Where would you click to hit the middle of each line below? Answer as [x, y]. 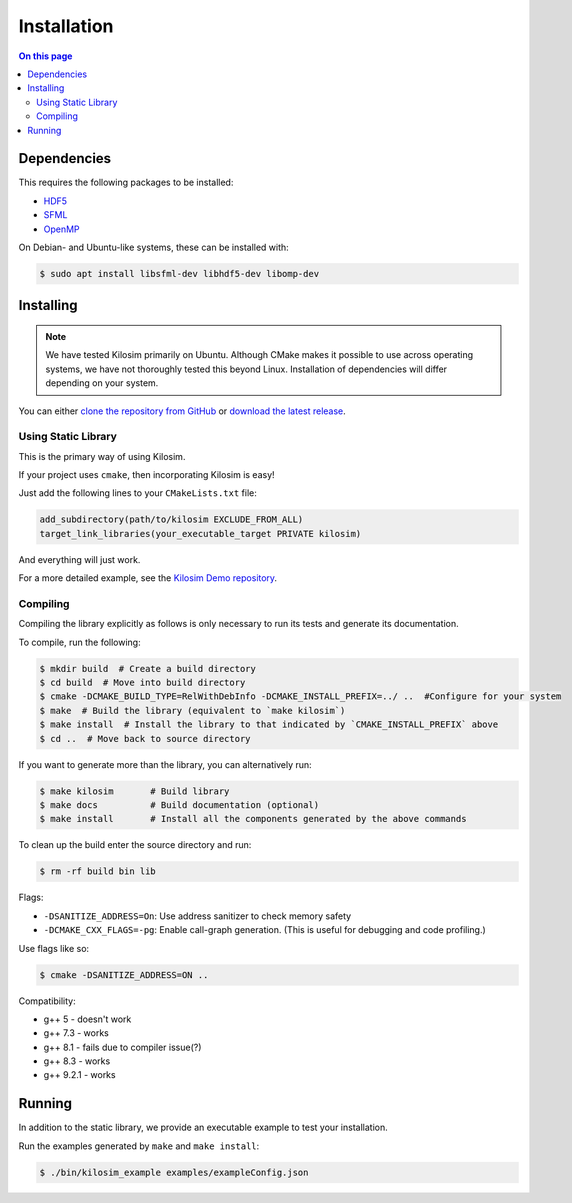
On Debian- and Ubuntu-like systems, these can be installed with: [153, 247]
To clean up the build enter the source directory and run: [135, 845]
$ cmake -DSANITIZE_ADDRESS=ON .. [124, 974]
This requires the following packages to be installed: [126, 182]
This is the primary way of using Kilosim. [102, 456]
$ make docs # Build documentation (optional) [179, 805]
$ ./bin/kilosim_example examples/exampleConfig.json [174, 1172]
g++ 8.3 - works [77, 1061]
